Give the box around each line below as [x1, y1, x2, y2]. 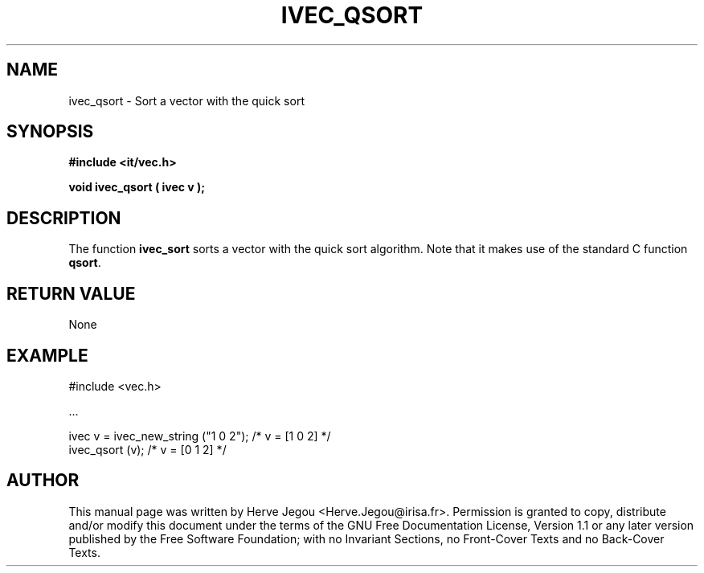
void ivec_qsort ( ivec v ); [68, 180, 206, 194]
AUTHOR [6, 470, 80, 491]
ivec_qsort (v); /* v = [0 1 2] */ [68, 442, 227, 456]
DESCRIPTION [6, 207, 121, 228]
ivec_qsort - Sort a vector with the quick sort [68, 93, 305, 108]
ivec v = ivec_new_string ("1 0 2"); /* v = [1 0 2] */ [68, 428, 331, 443]
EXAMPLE [6, 345, 88, 366]
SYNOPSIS [6, 121, 94, 142]
